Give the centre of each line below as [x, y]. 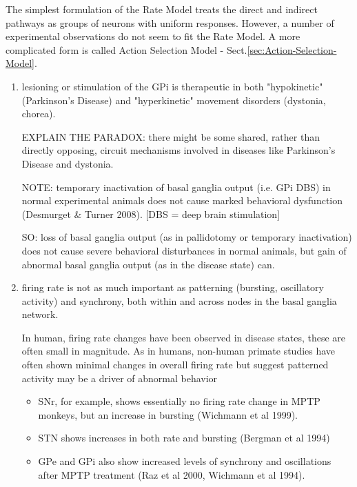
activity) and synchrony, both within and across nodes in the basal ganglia [179, 300]
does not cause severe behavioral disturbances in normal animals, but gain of [184, 250]
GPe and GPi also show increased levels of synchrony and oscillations [185, 461]
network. [40, 314]
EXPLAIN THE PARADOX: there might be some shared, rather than [171, 136]
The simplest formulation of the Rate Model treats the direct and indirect [162, 9]
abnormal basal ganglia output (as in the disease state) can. [148, 264]
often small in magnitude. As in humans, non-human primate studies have [178, 351]
